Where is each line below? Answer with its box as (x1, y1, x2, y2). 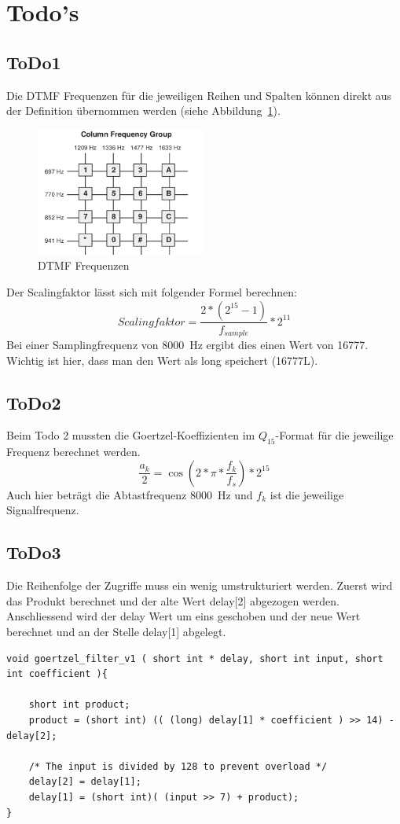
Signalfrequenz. (6, 502, 79, 518)
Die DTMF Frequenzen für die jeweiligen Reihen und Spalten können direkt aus (6, 86, 392, 103)
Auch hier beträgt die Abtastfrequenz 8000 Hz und (6, 486, 253, 502)
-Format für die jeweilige (275, 427, 394, 443)
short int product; (28, 699, 130, 711)
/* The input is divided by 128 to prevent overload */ (28, 760, 328, 772)
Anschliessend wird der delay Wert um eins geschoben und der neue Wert (6, 608, 361, 624)
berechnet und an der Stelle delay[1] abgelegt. (6, 623, 226, 639)
